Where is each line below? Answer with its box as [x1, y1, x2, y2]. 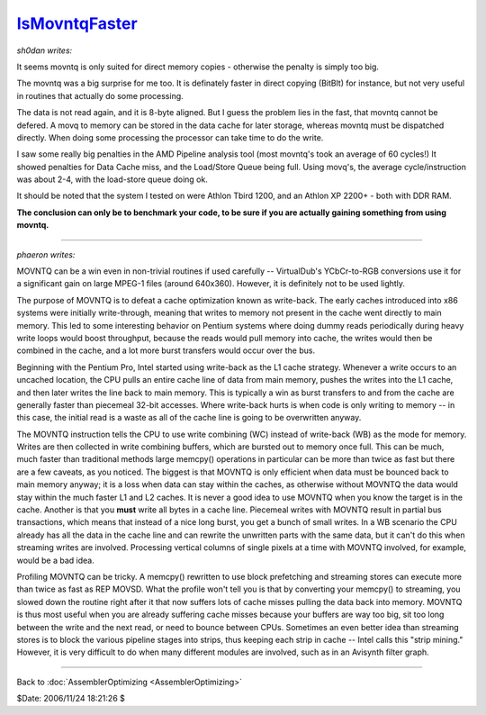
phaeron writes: [16, 249, 76, 260]
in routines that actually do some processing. [16, 90, 184, 101]
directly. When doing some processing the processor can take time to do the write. [16, 131, 324, 143]
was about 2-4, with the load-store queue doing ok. [16, 174, 209, 185]
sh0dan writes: [16, 45, 73, 56]
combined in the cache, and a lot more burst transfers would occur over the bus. [16, 345, 315, 356]
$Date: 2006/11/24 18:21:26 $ [16, 693, 125, 704]
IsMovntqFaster [16, 14, 139, 33]
